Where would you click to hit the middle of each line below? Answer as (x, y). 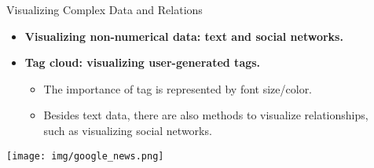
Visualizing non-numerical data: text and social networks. (184, 36)
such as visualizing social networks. (128, 130)
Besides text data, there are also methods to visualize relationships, (206, 115)
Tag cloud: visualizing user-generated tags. (143, 62)
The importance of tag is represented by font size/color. (178, 88)
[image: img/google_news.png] (85, 156)
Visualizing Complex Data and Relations (104, 9)
